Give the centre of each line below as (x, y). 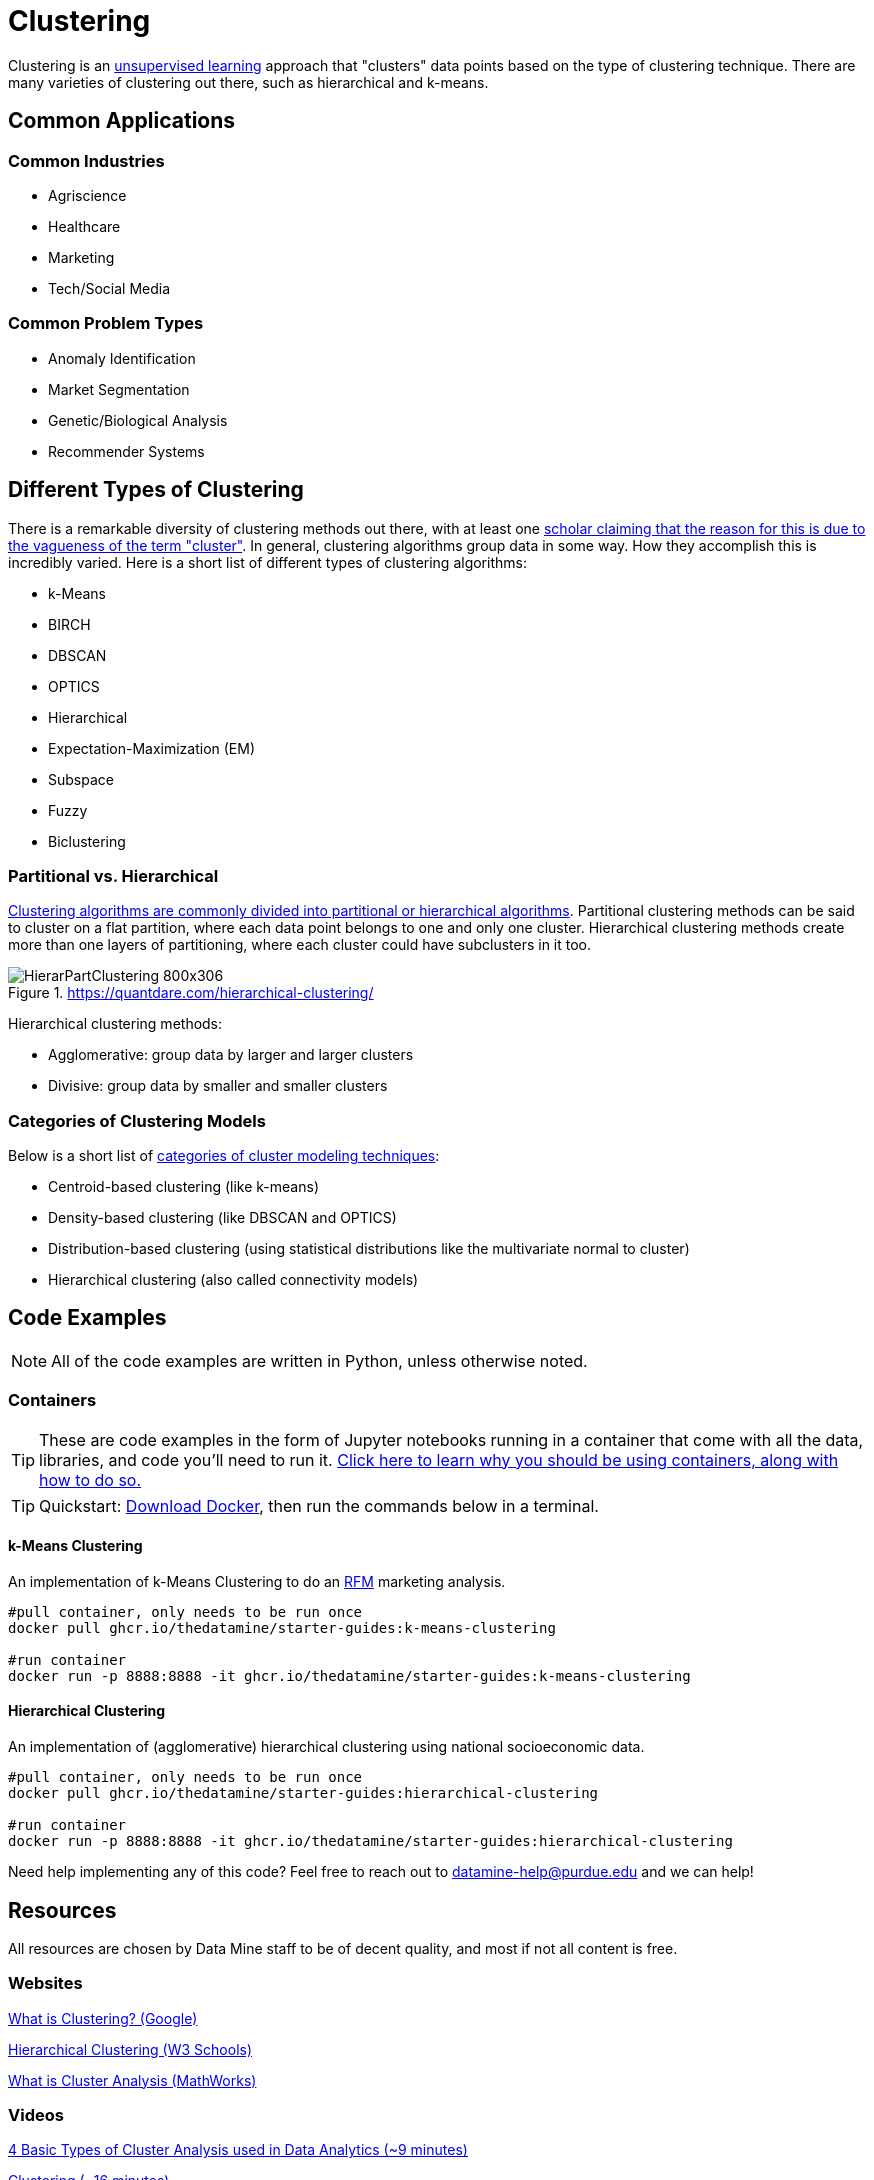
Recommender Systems (126, 451)
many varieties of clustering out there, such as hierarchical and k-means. (248, 82)
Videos (36, 2115)
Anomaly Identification (122, 358)
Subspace (81, 779)
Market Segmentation (119, 389)
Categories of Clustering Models (137, 1120)
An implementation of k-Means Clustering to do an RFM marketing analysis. (257, 1581)
